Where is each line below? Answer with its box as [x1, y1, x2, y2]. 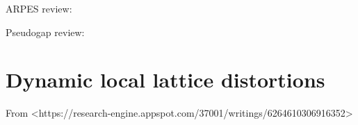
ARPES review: [6, 1, 72, 15]
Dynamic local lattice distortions [6, 65, 325, 94]
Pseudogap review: [6, 24, 85, 39]
